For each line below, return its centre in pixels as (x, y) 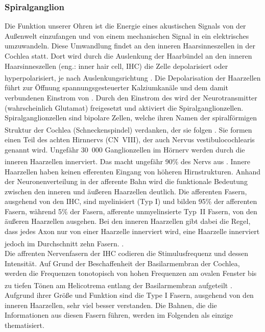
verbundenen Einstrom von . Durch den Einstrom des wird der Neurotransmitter (131, 98)
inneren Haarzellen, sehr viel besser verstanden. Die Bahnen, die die (111, 305)
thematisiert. (25, 325)
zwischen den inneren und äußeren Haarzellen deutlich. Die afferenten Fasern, (126, 191)
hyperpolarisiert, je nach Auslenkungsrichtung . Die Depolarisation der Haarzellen (133, 77)
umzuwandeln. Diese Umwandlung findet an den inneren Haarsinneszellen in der (130, 46)
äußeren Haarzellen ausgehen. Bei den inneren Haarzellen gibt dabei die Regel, (128, 221)
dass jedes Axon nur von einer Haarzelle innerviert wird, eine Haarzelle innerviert (132, 231)
